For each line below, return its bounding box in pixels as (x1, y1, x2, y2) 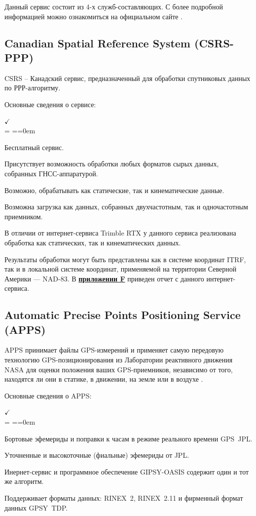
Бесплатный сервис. (4, 142, 64, 152)
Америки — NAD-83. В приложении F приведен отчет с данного (4, 273, 204, 283)
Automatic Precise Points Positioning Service (4, 307, 241, 322)
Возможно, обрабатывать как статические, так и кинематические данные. (4, 185, 224, 195)
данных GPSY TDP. (4, 502, 68, 513)
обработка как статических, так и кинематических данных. (4, 237, 181, 247)
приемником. (4, 211, 43, 221)
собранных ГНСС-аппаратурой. (4, 168, 98, 178)
